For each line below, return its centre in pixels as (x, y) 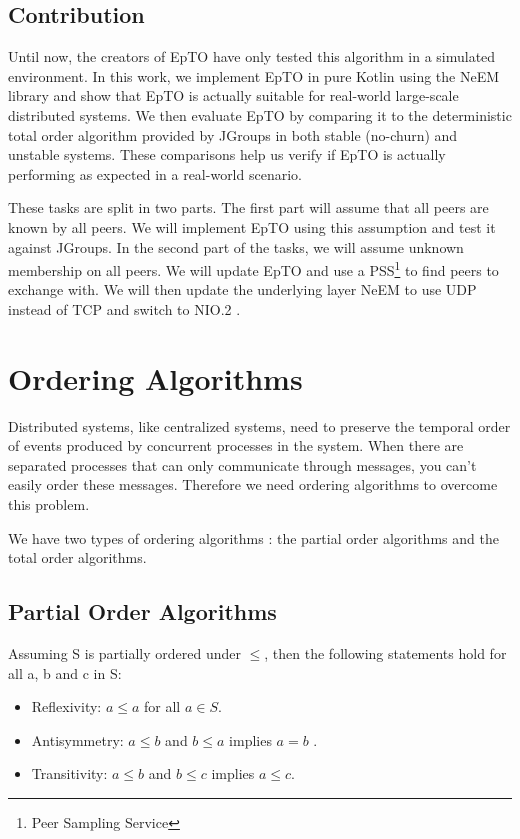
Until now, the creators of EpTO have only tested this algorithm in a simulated (252, 56)
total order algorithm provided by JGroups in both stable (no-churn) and (233, 134)
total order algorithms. (77, 557)
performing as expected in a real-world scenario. (155, 173)
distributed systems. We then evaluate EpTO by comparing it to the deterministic (260, 114)
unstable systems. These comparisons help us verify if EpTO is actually (227, 154)
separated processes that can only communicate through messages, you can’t (242, 464)
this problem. (49, 504)
